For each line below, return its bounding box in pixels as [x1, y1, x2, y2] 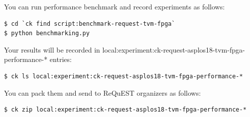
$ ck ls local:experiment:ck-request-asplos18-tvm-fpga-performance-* [4, 72, 243, 80]
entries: [49, 54, 72, 64]
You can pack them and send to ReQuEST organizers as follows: [4, 87, 201, 98]
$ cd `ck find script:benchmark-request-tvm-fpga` [4, 20, 175, 27]
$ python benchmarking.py [4, 30, 90, 37]
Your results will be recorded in [4, 44, 100, 55]
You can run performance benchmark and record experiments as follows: [4, 1, 225, 11]
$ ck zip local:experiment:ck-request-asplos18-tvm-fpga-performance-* [4, 106, 247, 114]
